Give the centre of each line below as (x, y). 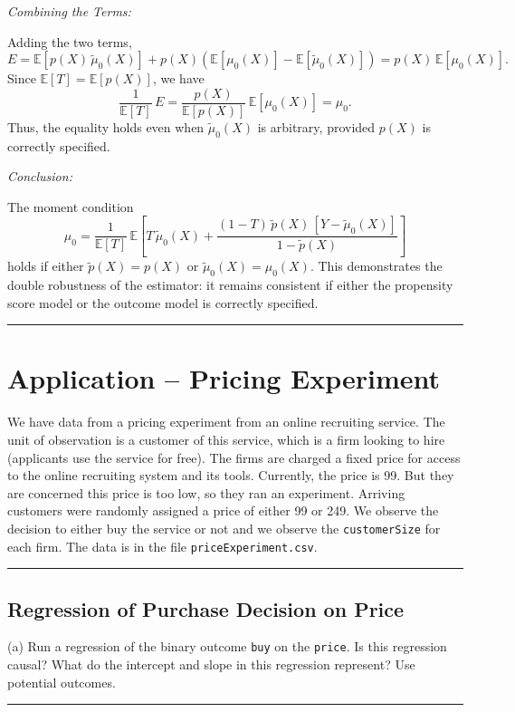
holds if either (46, 266)
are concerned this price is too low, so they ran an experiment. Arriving (206, 492)
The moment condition (71, 206)
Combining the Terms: (69, 11)
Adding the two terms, (70, 41)
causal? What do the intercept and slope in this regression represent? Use (211, 664)
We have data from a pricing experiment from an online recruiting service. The (226, 422)
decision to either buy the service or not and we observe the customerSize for (224, 528)
